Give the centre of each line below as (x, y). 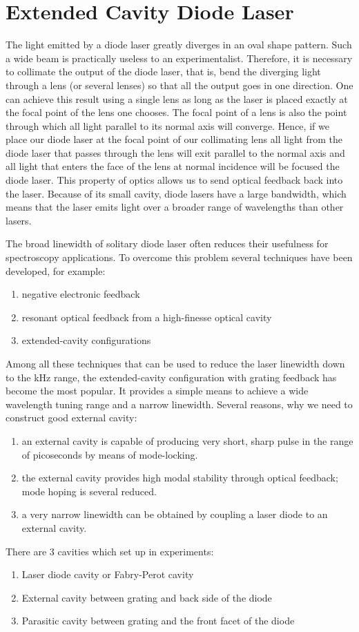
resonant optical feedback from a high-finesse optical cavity (147, 317)
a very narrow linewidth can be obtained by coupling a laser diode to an (175, 514)
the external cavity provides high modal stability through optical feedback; (180, 478)
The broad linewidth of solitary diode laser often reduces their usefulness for (167, 243)
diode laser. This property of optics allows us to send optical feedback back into (174, 180)
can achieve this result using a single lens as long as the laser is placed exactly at (177, 98)
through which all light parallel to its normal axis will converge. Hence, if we (167, 125)
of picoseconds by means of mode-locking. (110, 454)
